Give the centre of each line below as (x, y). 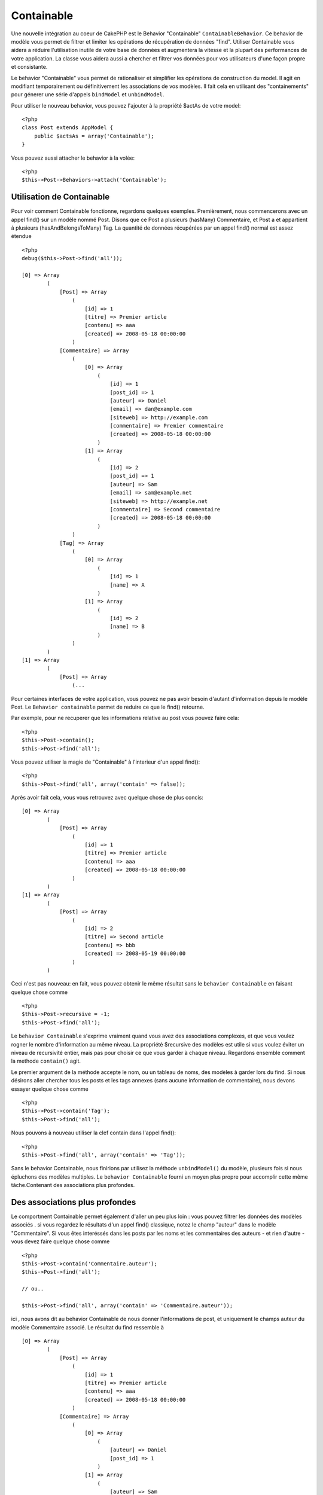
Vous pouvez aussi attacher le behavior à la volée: (73, 158)
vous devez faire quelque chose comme (60, 1241)
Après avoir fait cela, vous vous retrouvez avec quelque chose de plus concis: (107, 798)
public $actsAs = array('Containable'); (94, 136)
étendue (22, 236)
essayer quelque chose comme (50, 1089)
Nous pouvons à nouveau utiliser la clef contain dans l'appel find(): (94, 1133)
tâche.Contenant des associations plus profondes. (73, 1185)
